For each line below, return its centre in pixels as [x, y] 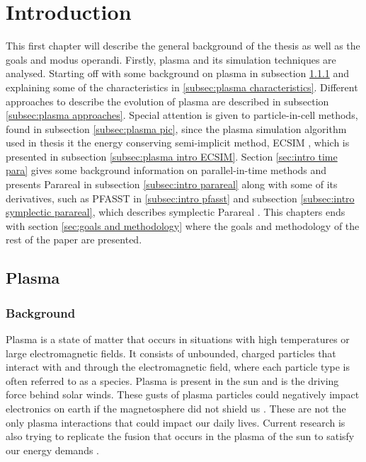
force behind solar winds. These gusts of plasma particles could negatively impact [183, 394]
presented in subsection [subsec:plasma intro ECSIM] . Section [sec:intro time [172, 156]
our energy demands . [53, 450]
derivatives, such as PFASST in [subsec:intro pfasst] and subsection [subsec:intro [180, 198]
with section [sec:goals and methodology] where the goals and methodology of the [183, 225]
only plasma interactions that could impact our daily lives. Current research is [176, 422]
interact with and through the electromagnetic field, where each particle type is [178, 367]
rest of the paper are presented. [74, 239]
